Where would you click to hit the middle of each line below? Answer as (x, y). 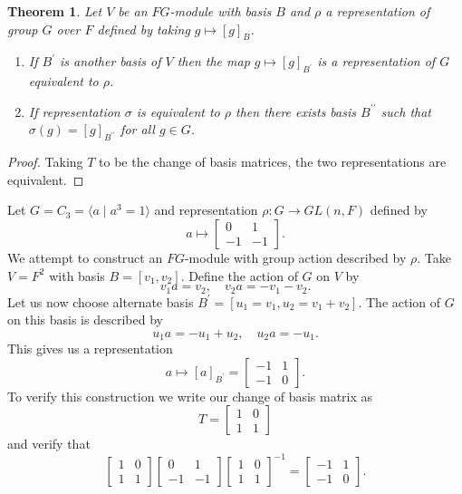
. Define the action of (239, 275)
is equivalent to (178, 111)
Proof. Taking (45, 162)
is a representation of (376, 61)
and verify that (49, 444)
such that (406, 111)
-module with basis (221, 11)
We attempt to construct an (85, 257)
